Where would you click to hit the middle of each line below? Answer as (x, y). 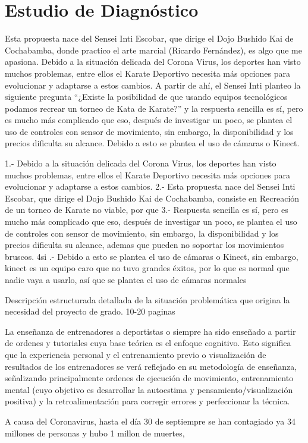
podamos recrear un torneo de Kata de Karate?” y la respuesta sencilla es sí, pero (154, 108)
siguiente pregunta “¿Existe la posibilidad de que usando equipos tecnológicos (146, 97)
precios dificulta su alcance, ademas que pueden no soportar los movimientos (144, 245)
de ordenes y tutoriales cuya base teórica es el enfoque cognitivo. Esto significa (148, 343)
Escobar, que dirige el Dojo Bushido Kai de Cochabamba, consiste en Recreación (152, 198)
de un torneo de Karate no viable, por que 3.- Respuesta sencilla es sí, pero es (147, 210)
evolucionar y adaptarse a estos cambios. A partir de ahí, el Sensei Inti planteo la (153, 85)
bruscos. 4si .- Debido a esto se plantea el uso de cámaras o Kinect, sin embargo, (152, 256)
